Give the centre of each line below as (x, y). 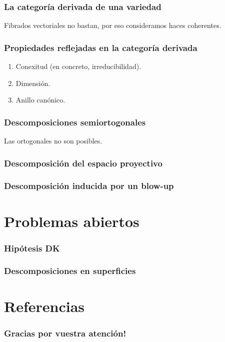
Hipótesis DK (32, 248)
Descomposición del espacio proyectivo (83, 163)
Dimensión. (33, 83)
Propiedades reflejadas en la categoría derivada (101, 47)
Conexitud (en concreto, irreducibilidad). (78, 66)
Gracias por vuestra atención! (65, 333)
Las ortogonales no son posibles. (53, 141)
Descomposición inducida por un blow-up (89, 186)
